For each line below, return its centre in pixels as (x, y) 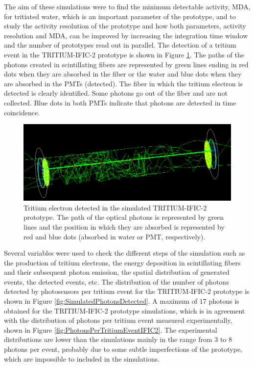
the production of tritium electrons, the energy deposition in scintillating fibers (122, 262)
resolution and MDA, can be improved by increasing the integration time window (126, 35)
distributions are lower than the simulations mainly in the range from (108, 339)
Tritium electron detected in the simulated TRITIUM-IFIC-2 (115, 207)
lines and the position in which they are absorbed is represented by (124, 226)
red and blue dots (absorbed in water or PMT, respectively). (115, 236)
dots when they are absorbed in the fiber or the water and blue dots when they (123, 74)
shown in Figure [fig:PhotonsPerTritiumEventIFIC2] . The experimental (111, 329)
